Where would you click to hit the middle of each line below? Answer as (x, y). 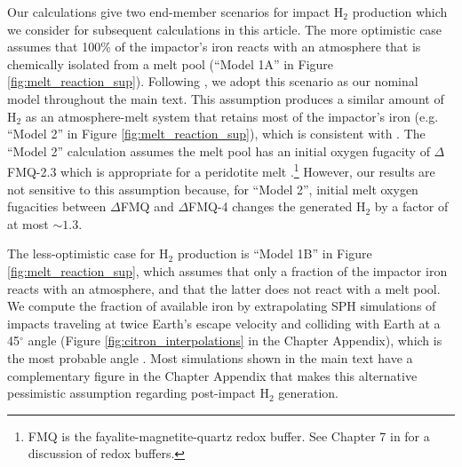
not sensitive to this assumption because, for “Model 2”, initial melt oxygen (213, 189)
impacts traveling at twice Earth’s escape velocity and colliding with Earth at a (224, 323)
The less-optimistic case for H (88, 253)
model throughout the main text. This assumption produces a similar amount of (226, 98)
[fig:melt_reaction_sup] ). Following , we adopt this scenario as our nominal (213, 81)
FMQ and (147, 206)
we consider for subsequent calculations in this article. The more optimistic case (225, 29)
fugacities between (57, 206)
